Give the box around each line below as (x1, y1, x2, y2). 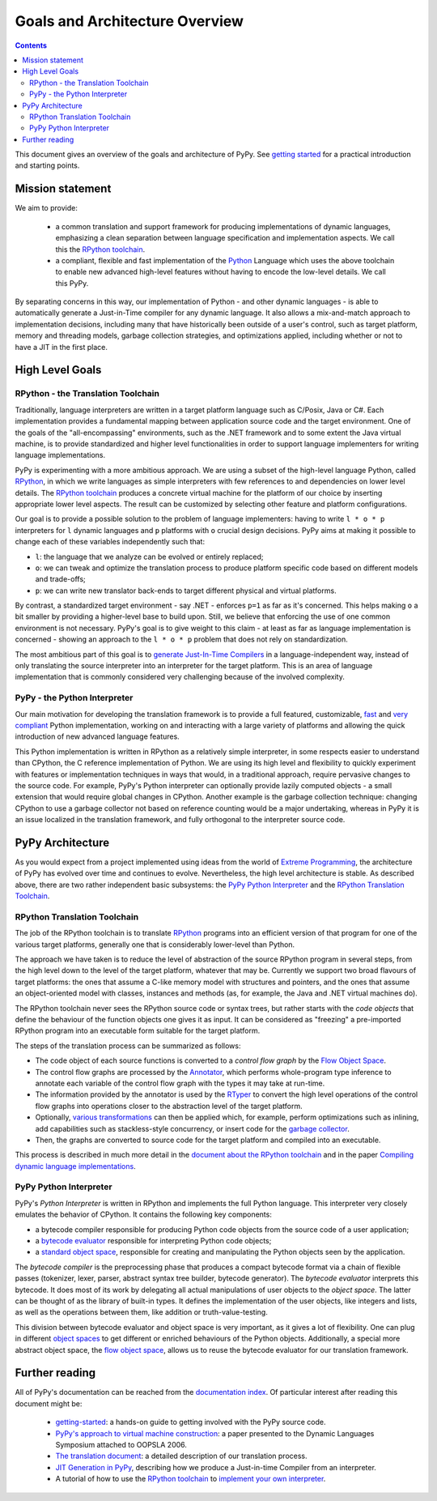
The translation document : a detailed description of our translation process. (55, 1451, 308, 1461)
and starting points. (15, 160, 80, 170)
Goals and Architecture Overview (15, 12, 244, 30)
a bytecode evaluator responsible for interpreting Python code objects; (35, 1236, 272, 1246)
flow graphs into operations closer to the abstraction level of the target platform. (35, 1101, 303, 1111)
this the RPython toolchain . (55, 244, 146, 254)
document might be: (15, 1398, 83, 1409)
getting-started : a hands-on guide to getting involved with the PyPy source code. (55, 1418, 326, 1427)
